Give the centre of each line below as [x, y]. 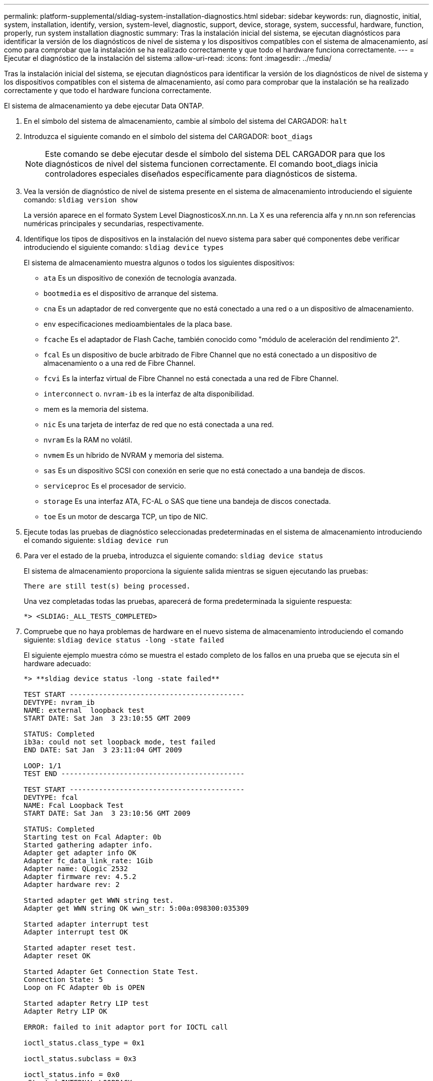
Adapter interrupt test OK [76, 932]
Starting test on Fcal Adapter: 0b [93, 837]
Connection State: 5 [64, 980]
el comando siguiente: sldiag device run [96, 540]
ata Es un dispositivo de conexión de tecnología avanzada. [140, 278]
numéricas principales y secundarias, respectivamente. [114, 223]
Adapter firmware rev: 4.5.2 [80, 877]
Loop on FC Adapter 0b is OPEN [84, 987]
